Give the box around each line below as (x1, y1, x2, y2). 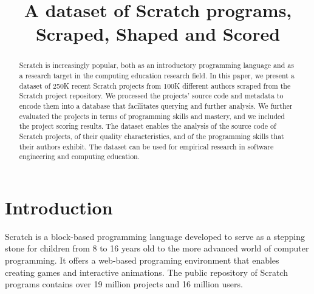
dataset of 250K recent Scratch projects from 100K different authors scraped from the (19, 80, 291, 91)
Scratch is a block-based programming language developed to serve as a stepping (5, 230, 305, 242)
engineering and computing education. (19, 151, 140, 162)
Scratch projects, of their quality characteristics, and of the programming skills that (19, 131, 284, 141)
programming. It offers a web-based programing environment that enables (5, 254, 279, 267)
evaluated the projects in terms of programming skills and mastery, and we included (19, 111, 285, 121)
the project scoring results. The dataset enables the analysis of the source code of (19, 121, 276, 131)
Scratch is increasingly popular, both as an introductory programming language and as (19, 60, 294, 70)
